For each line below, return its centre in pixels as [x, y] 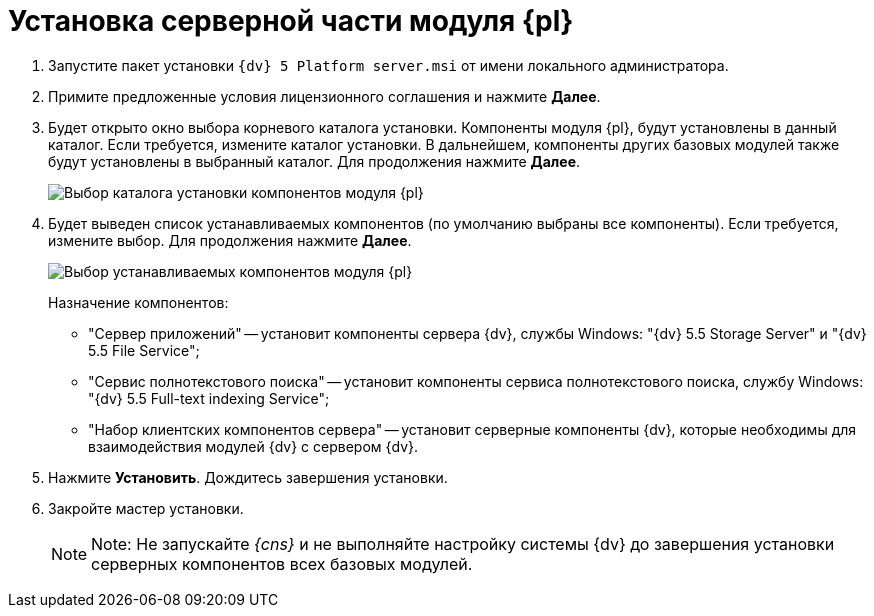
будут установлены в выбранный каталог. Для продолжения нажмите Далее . [314, 161]
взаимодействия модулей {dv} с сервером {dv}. [253, 446]
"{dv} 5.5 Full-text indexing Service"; [209, 398]
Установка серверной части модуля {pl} [291, 21]
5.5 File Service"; [144, 350]
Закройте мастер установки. [146, 508]
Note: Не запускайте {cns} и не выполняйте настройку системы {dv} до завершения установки [463, 543]
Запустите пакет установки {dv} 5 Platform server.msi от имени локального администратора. [388, 65]
